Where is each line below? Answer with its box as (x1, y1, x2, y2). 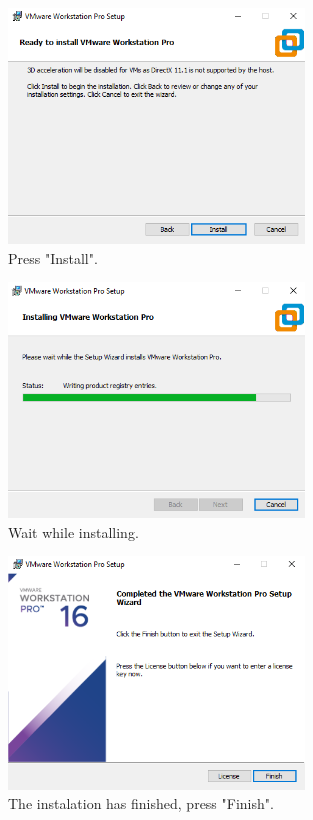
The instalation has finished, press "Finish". (8, 793, 274, 814)
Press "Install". (8, 247, 98, 268)
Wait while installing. (8, 521, 139, 542)
